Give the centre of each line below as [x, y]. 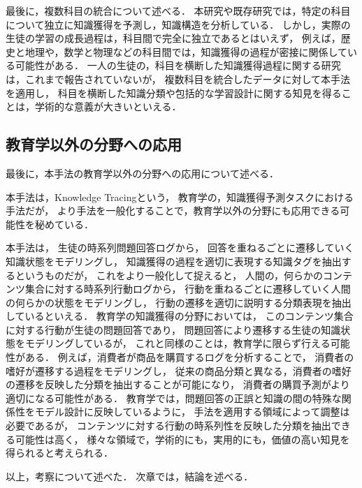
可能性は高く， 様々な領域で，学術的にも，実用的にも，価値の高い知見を [182, 439]
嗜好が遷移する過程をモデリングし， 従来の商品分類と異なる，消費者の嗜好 [179, 370]
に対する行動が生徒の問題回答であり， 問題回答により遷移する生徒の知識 [173, 329]
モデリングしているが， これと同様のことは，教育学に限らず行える [178, 343]
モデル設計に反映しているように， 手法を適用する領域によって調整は [192, 412]
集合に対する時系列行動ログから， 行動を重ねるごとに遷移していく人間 [188, 289]
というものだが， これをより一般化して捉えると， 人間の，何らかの [169, 275]
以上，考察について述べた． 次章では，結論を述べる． [130, 476]
